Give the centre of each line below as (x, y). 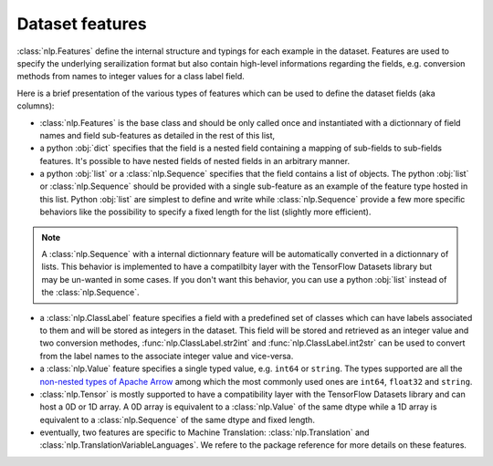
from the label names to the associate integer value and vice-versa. (167, 356)
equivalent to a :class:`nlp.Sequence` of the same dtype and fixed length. (177, 419)
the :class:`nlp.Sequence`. (90, 293)
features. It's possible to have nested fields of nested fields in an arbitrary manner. (195, 161)
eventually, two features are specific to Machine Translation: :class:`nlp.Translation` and (205, 432)
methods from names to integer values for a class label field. (131, 77)
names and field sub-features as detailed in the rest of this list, (157, 135)
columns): (36, 106)
